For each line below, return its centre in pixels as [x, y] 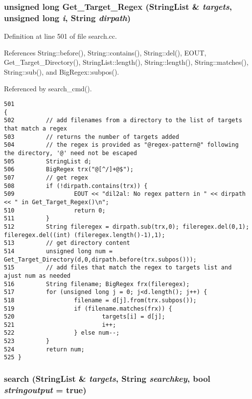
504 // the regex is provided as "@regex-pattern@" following [121, 145]
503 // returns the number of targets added [92, 137]
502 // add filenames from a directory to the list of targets [123, 120]
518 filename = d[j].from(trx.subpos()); [100, 300]
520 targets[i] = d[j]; [85, 317]
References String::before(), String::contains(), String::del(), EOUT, [105, 52]
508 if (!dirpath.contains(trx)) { [76, 186]
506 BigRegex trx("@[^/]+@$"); [69, 170]
